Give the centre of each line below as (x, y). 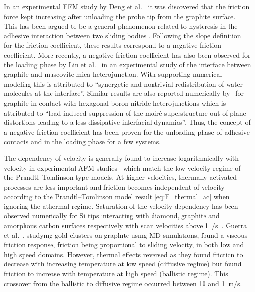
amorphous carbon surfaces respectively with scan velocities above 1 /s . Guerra (126, 225)
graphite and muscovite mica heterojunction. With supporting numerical (113, 74)
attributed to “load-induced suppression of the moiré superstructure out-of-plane (125, 112)
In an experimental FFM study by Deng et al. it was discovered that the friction (127, 6)
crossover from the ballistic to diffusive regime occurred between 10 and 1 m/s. (123, 283)
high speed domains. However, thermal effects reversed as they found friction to (124, 254)
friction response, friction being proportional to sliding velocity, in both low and (124, 245)
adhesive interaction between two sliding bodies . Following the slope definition (123, 35)
